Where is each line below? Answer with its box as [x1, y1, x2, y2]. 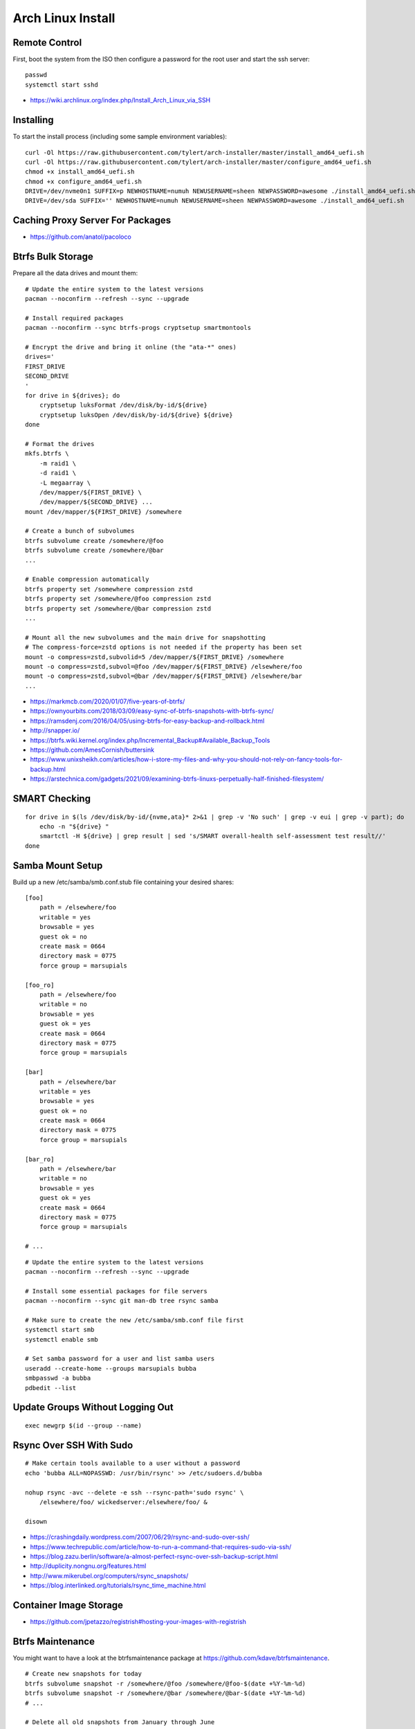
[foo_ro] [25, 981, 55, 989]
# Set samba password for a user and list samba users [25, 1355, 215, 1362]
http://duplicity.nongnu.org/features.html [30, 1562, 147, 1570]
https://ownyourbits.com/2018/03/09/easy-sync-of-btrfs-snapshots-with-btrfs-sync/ [30, 707, 275, 715]
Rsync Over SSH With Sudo [12, 1439, 133, 1451]
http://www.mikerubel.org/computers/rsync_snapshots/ [30, 1571, 189, 1580]
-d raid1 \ [39, 469, 77, 477]
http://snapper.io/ [30, 726, 80, 734]
